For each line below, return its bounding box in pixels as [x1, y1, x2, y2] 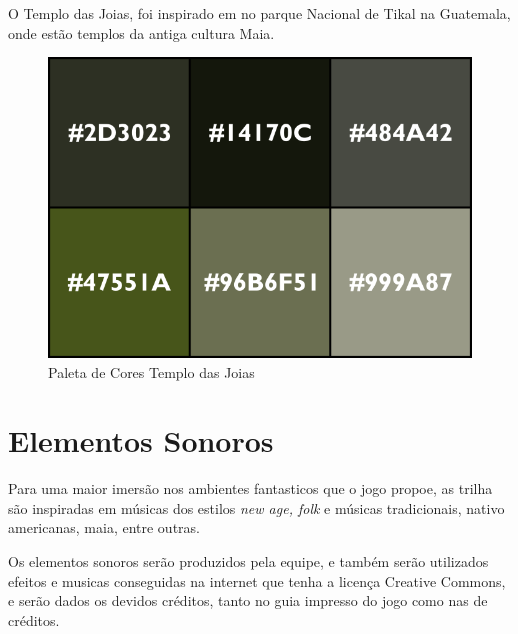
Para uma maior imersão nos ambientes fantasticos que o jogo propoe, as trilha [8, 478, 493, 499]
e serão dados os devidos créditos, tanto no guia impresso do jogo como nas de [8, 590, 488, 611]
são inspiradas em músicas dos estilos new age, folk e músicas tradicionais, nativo [8, 497, 505, 518]
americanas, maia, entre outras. [8, 517, 200, 538]
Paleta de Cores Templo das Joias [48, 361, 255, 382]
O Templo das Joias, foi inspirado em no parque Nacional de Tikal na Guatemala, [8, 3, 511, 23]
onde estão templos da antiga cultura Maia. [8, 22, 275, 43]
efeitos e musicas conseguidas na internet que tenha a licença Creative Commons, [8, 570, 506, 591]
